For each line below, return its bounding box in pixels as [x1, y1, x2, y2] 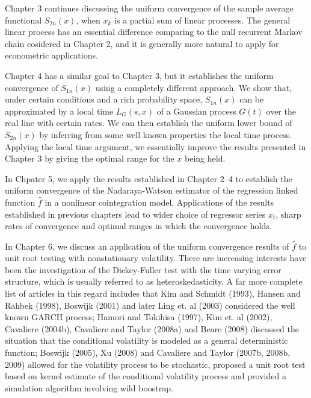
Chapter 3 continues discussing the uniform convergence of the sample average [5, 2, 294, 14]
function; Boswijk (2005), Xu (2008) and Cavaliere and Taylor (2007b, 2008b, [5, 346, 291, 359]
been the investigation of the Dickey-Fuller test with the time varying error [5, 263, 282, 276]
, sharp [276, 207, 301, 220]
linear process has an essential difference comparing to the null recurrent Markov [5, 25, 303, 38]
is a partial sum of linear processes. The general [114, 13, 291, 26]
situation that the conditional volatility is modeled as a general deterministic [5, 334, 288, 347]
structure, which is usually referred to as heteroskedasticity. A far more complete [5, 275, 303, 288]
